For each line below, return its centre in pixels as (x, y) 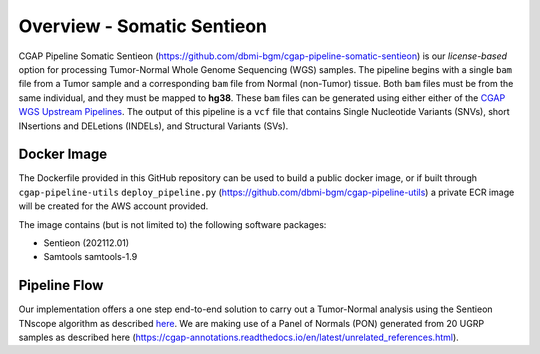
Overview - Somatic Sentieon (143, 26)
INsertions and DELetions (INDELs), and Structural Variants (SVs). (153, 126)
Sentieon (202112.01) (86, 242)
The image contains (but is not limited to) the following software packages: (172, 224)
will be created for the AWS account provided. (113, 206)
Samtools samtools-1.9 (90, 257)
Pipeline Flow (61, 285)
